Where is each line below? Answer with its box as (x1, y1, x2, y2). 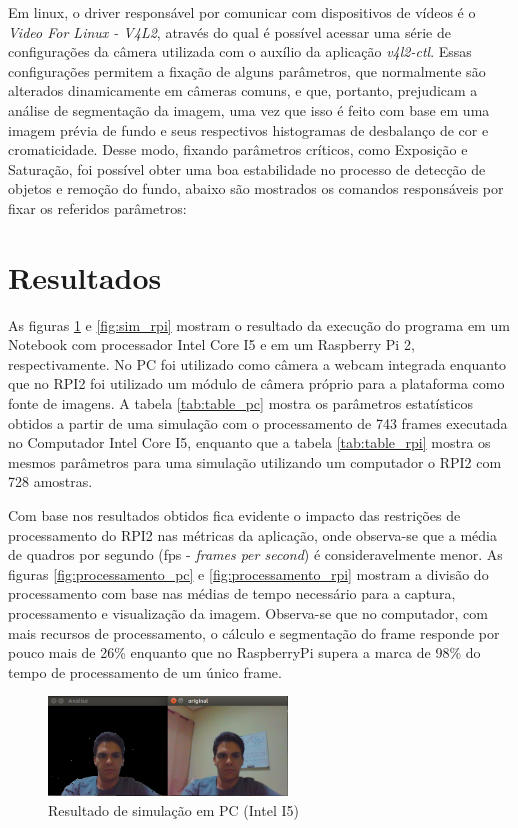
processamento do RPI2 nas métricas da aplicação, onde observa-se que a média (8, 524, 497, 545)
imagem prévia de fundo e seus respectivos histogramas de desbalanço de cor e (8, 119, 489, 140)
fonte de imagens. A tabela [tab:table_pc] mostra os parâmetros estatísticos (8, 393, 473, 414)
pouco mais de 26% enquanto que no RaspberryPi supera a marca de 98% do (8, 642, 481, 663)
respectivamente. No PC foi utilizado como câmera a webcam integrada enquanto (8, 353, 507, 374)
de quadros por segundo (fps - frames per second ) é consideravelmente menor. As (8, 544, 503, 565)
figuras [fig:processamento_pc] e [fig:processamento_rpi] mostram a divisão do (8, 563, 489, 584)
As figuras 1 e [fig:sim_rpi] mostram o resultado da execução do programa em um (8, 314, 510, 335)
